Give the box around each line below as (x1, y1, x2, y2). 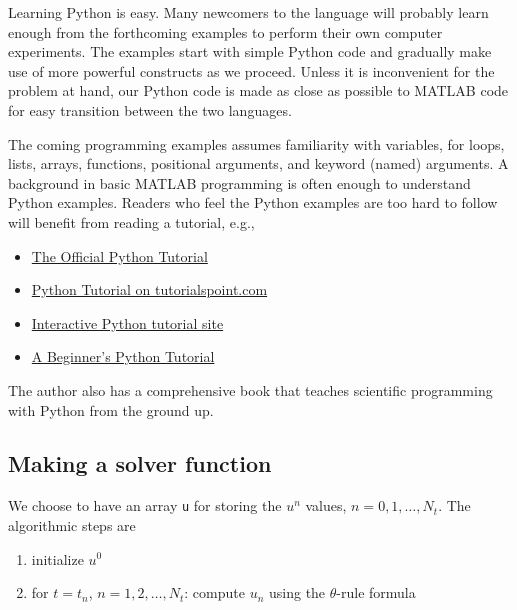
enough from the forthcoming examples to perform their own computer (8, 21, 443, 42)
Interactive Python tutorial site (31, 312, 224, 333)
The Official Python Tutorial (31, 245, 208, 266)
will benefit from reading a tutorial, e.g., (8, 211, 255, 232)
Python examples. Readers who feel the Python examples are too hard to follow (8, 192, 498, 213)
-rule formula (336, 582, 416, 603)
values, (305, 495, 347, 516)
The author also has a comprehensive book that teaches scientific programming (8, 379, 493, 400)
